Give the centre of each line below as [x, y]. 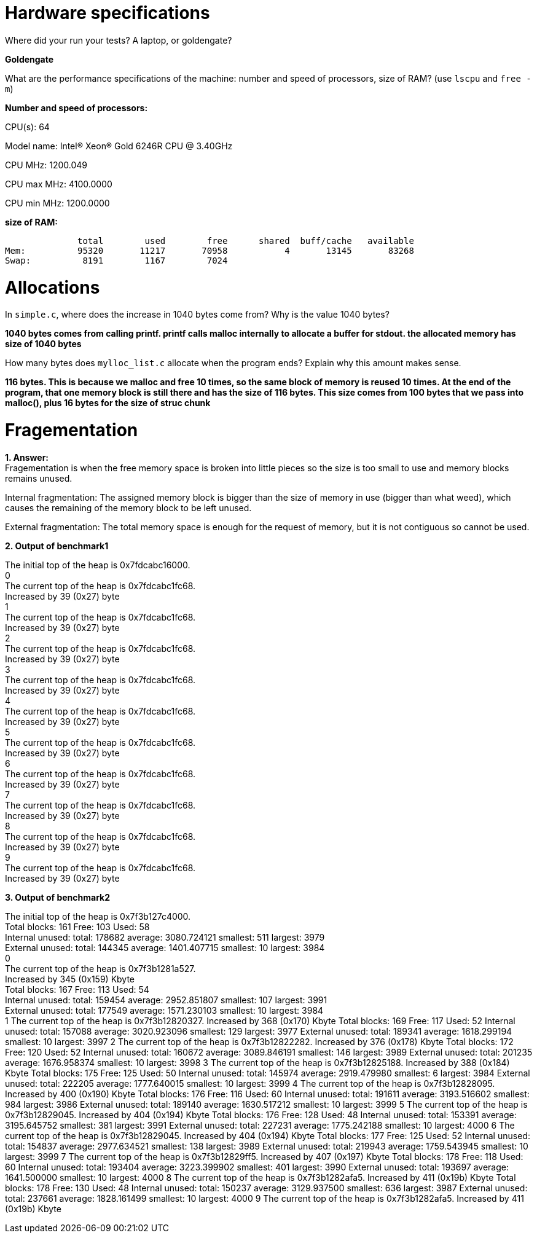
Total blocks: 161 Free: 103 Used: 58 [77, 927]
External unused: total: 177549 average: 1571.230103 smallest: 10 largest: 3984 [164, 1010]
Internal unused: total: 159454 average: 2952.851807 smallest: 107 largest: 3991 [166, 1000]
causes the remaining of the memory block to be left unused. [128, 507]
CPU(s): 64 [27, 127]
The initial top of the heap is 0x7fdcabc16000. [98, 565]
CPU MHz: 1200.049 [46, 165]
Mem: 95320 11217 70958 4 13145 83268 [210, 250]
